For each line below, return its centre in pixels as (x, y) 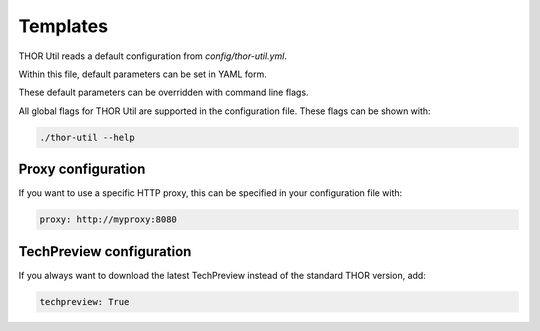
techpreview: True (84, 301)
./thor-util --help (87, 137)
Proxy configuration (82, 169)
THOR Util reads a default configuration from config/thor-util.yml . (152, 56)
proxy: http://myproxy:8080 (108, 219)
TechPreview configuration (105, 251)
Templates (63, 26)
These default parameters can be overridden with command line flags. (163, 92)
